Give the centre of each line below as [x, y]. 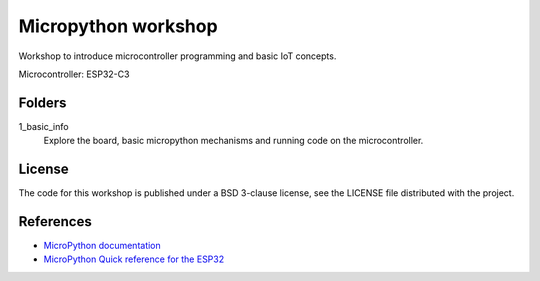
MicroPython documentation [102, 246]
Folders [42, 102]
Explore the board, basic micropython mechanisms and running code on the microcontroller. [233, 141]
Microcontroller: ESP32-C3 [74, 74]
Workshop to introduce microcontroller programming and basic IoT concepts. [177, 56]
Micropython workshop [118, 26]
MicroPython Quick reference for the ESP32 [134, 259]
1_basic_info [43, 126]
